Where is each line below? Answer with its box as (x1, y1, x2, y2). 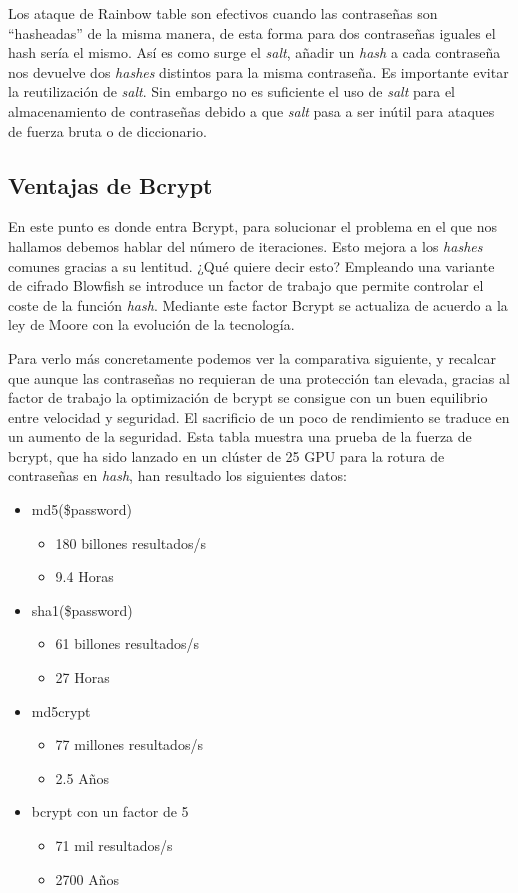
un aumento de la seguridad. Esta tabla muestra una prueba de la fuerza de (8, 426, 472, 447)
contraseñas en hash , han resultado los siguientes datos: (8, 465, 347, 486)
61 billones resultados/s (55, 633, 200, 654)
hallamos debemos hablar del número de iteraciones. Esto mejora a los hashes (8, 235, 483, 256)
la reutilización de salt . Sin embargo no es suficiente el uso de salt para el (8, 81, 456, 102)
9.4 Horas (55, 566, 114, 587)
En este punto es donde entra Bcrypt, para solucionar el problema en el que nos (8, 216, 497, 237)
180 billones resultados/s (55, 532, 207, 553)
